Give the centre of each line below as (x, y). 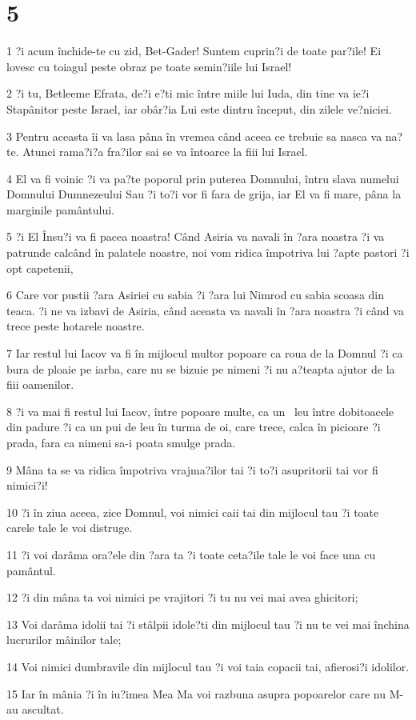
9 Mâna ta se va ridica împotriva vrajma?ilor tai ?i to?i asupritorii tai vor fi (192, 469)
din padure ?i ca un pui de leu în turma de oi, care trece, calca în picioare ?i (194, 427)
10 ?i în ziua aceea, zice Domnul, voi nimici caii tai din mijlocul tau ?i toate (193, 512)
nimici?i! (27, 485)
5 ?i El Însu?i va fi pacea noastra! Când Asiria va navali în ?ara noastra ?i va (196, 236)
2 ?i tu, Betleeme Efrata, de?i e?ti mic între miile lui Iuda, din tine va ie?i (188, 93)
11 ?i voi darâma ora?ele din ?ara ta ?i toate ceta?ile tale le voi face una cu (191, 554)
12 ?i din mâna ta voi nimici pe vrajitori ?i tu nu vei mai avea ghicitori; (182, 597)
